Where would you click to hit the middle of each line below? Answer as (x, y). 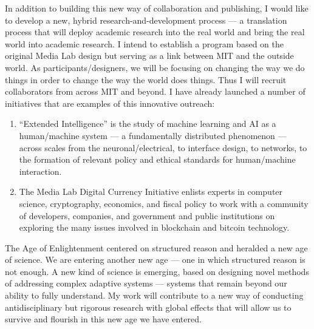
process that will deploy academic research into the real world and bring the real (155, 32)
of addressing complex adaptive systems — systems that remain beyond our (146, 283)
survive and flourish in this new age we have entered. (103, 319)
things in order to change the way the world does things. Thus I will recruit (146, 79)
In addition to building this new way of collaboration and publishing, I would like (157, 8)
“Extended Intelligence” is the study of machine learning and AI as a (148, 124)
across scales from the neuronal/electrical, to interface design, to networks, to (163, 147)
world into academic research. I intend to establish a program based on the (144, 43)
